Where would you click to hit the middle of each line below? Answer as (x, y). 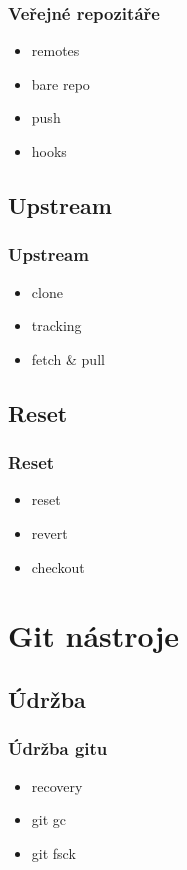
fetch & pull (68, 358)
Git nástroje (94, 635)
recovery (57, 785)
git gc (49, 819)
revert (49, 532)
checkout (58, 566)
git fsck (53, 852)
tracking (56, 325)
